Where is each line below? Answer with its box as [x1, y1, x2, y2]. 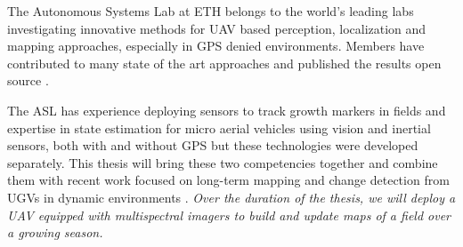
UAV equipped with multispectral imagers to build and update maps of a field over [7, 205, 451, 224]
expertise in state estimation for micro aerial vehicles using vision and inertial [7, 118, 431, 137]
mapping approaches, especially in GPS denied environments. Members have [7, 36, 425, 55]
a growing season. [7, 223, 103, 242]
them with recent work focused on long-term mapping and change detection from [7, 171, 450, 189]
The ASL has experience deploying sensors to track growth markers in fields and [7, 100, 446, 119]
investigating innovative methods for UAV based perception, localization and [7, 19, 426, 37]
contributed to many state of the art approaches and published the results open [7, 53, 442, 72]
